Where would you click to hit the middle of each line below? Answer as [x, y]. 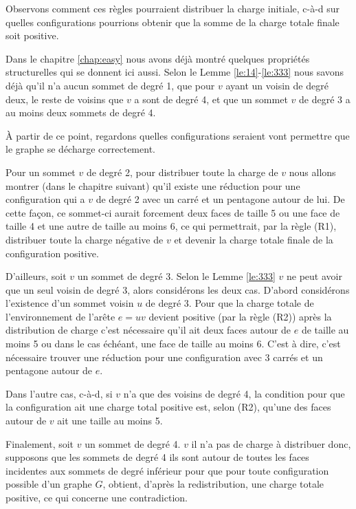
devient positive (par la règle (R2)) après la [240, 316]
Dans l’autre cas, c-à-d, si [59, 393]
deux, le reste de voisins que [65, 99]
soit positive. [32, 35]
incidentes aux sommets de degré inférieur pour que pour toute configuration [167, 470]
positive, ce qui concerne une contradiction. [97, 497]
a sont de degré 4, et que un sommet [211, 99]
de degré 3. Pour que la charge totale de [230, 303]
